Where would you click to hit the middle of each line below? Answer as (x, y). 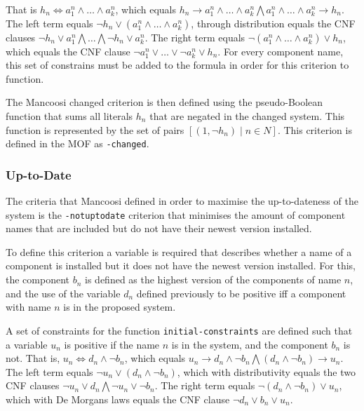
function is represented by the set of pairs (95, 129)
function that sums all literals (69, 115)
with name (28, 307)
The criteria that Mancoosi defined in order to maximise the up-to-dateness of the (182, 201)
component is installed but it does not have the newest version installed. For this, (181, 265)
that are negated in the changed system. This (247, 115)
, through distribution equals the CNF (273, 23)
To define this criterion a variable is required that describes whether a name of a (179, 251)
